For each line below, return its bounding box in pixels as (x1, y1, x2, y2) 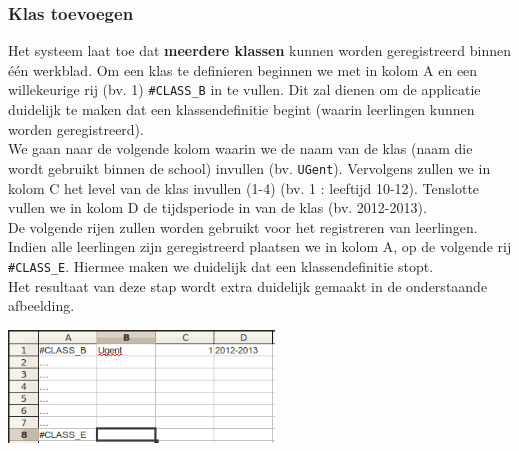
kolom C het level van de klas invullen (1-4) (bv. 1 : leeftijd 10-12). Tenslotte (8, 177, 480, 198)
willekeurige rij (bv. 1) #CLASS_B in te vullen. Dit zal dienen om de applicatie (8, 79, 481, 100)
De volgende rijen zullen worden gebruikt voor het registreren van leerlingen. (8, 216, 478, 237)
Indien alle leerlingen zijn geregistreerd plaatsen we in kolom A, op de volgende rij (8, 236, 512, 257)
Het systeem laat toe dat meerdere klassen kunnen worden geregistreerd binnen (8, 40, 511, 61)
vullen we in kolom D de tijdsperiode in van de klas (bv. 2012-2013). (8, 197, 427, 218)
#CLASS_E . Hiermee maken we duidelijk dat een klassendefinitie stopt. (8, 255, 434, 276)
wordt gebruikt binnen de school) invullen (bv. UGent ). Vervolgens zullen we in (8, 157, 491, 178)
